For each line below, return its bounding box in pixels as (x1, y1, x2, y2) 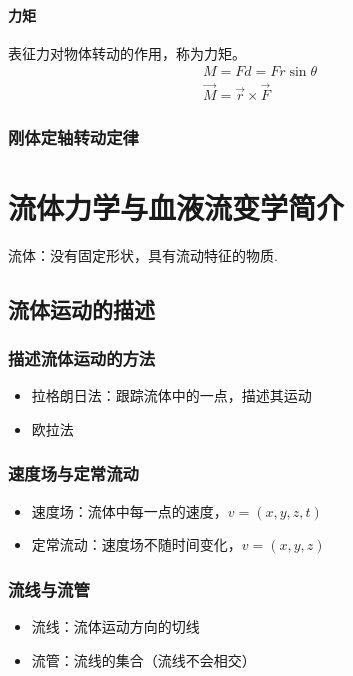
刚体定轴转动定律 (8, 124, 139, 149)
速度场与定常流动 (8, 461, 139, 486)
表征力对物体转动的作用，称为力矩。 (8, 42, 246, 63)
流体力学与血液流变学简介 (8, 186, 345, 227)
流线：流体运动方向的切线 (31, 616, 200, 637)
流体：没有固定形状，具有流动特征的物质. (8, 244, 278, 265)
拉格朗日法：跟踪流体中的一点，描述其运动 (31, 385, 312, 406)
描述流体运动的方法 (8, 345, 156, 370)
